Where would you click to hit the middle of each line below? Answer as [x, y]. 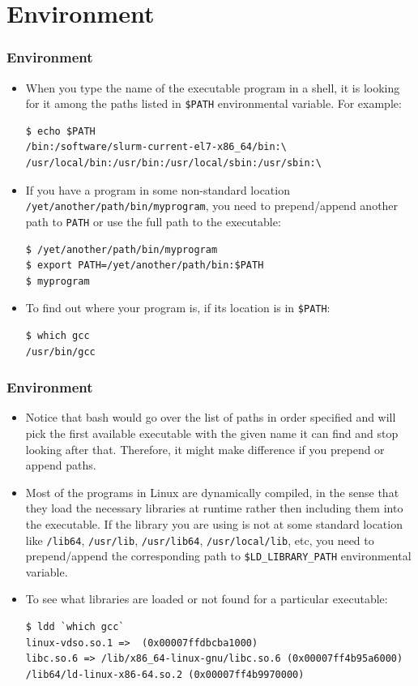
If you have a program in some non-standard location [158, 189]
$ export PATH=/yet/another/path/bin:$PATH [145, 266]
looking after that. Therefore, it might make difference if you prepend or [205, 449]
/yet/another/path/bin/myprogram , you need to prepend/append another [212, 206]
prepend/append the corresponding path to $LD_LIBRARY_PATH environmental [218, 556]
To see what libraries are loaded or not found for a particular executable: [207, 599]
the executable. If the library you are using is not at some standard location [214, 523]
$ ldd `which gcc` [75, 627]
